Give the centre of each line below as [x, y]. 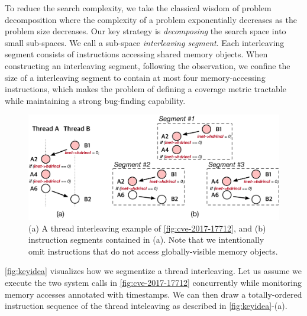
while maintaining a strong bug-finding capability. [95, 100]
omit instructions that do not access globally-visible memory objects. [153, 251]
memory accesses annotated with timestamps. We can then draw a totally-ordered [153, 294]
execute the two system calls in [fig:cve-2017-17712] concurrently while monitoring [153, 282]
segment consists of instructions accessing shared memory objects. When [136, 54]
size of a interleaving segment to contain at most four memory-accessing [135, 77]
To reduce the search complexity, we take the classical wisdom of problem [138, 8]
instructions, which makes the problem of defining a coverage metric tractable [146, 89]
